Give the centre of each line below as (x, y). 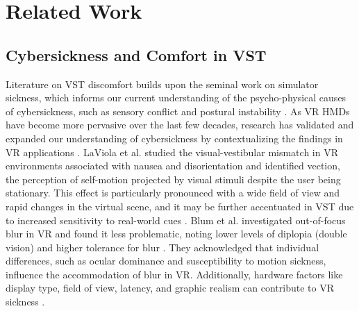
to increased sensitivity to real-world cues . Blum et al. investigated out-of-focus (176, 220)
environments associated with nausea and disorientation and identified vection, (173, 166)
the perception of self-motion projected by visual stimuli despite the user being (173, 179)
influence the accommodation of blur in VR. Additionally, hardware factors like (174, 274)
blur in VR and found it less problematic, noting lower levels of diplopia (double (176, 234)
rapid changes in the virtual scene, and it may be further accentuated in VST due (180, 206)
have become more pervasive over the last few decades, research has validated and (180, 125)
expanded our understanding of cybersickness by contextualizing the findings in (174, 138)
